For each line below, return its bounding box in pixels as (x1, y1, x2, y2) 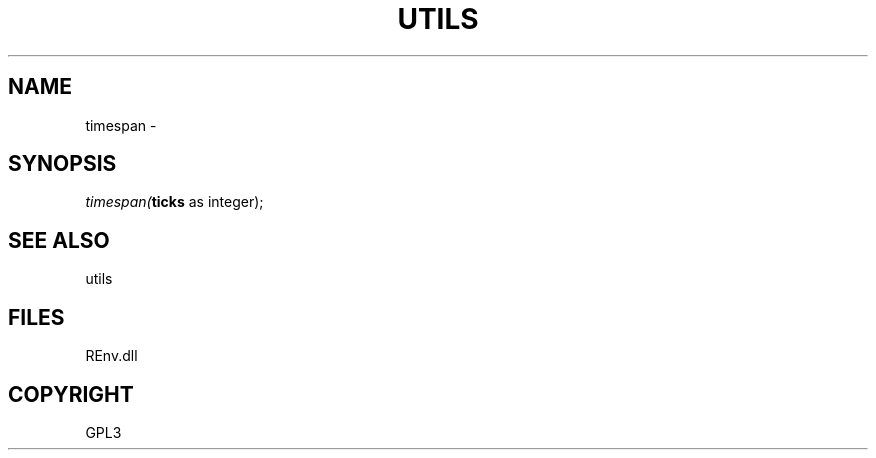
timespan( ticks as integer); (85, 193, 264, 211)
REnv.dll (85, 347, 138, 365)
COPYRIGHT (8, 381, 134, 407)
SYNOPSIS (8, 151, 117, 177)
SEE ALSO (8, 227, 110, 253)
